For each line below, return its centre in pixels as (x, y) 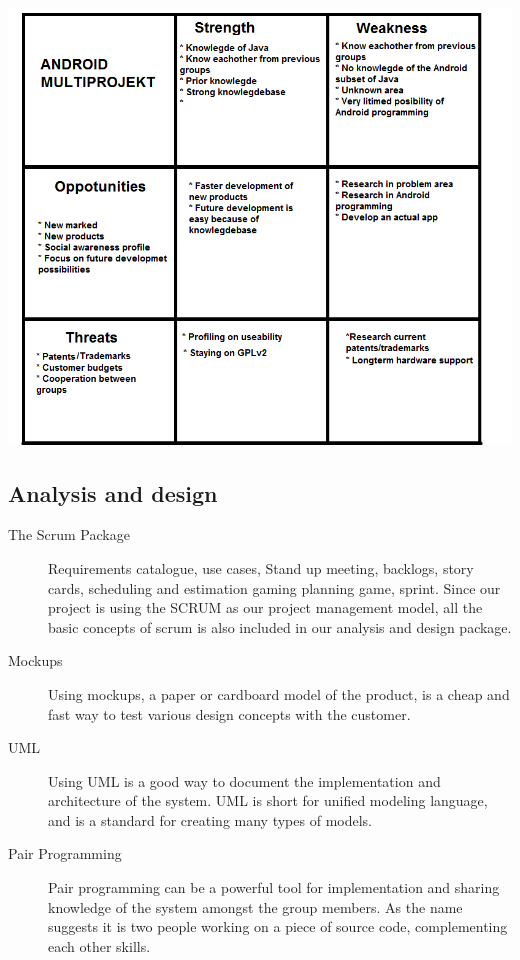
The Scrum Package (69, 534)
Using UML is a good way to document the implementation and (244, 780)
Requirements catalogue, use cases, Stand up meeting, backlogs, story (261, 567)
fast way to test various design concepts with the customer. (229, 713)
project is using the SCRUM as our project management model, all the (265, 607)
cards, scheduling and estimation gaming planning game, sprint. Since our (274, 587)
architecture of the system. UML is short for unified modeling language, (268, 800)
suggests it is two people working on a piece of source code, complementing (278, 926)
